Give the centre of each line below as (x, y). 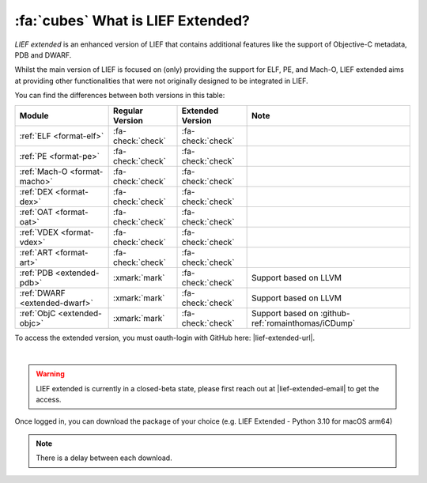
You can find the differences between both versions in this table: (120, 96)
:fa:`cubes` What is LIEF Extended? (132, 21)
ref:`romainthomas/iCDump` (303, 323)
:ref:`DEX (36, 191)
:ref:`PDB (36, 273)
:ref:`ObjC (38, 313)
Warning (50, 374)
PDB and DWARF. (43, 55)
